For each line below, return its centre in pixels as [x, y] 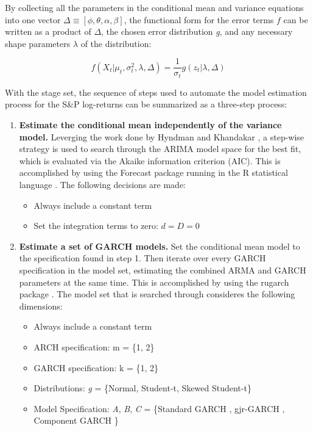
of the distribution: [116, 43]
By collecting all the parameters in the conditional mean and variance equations [154, 7]
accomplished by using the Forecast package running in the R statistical [153, 172]
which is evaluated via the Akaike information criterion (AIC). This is [150, 160]
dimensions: [41, 306]
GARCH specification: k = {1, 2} [96, 367]
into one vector [33, 19]
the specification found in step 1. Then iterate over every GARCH [142, 258]
